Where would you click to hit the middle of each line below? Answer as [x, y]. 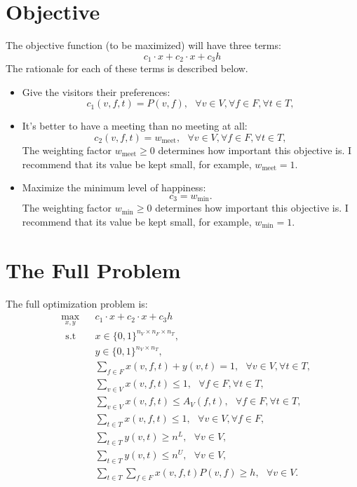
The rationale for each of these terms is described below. [127, 68]
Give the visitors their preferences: [96, 91]
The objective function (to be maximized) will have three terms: [143, 45]
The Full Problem [93, 269]
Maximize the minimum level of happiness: [114, 187]
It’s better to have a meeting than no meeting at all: [135, 126]
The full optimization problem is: [77, 303]
